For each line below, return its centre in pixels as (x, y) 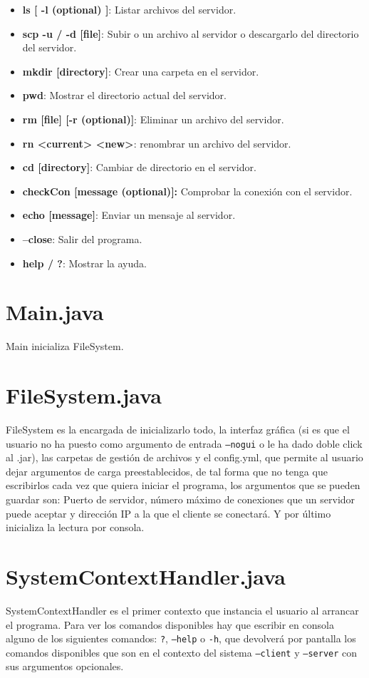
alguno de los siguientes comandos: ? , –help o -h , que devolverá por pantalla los (181, 638)
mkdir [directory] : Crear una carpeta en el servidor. (141, 71)
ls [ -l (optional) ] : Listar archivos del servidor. (129, 9)
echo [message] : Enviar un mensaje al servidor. (129, 215)
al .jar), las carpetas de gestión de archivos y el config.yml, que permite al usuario (184, 457)
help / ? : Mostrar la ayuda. (84, 263)
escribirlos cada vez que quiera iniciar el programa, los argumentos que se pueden (183, 485)
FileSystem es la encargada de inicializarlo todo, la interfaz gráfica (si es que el (178, 429)
